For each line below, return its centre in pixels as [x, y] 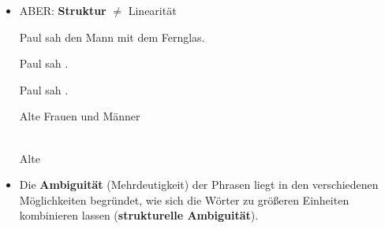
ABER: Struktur [63, 10]
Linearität [152, 10]
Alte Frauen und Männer [80, 116]
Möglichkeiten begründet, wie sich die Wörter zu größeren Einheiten [184, 199]
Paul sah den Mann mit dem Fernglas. [112, 37]
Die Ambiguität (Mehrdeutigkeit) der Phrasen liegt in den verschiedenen [199, 185]
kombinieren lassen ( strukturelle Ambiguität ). [139, 215]
